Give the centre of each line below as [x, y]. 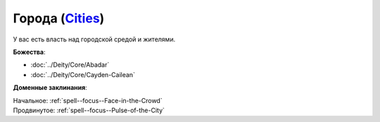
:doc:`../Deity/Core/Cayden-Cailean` [83, 74]
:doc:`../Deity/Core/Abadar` [70, 65]
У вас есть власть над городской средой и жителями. [94, 39]
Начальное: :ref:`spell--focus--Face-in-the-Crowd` [88, 100]
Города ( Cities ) [59, 18]
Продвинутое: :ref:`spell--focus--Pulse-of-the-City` [89, 110]
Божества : [29, 52]
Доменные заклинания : [50, 88]
